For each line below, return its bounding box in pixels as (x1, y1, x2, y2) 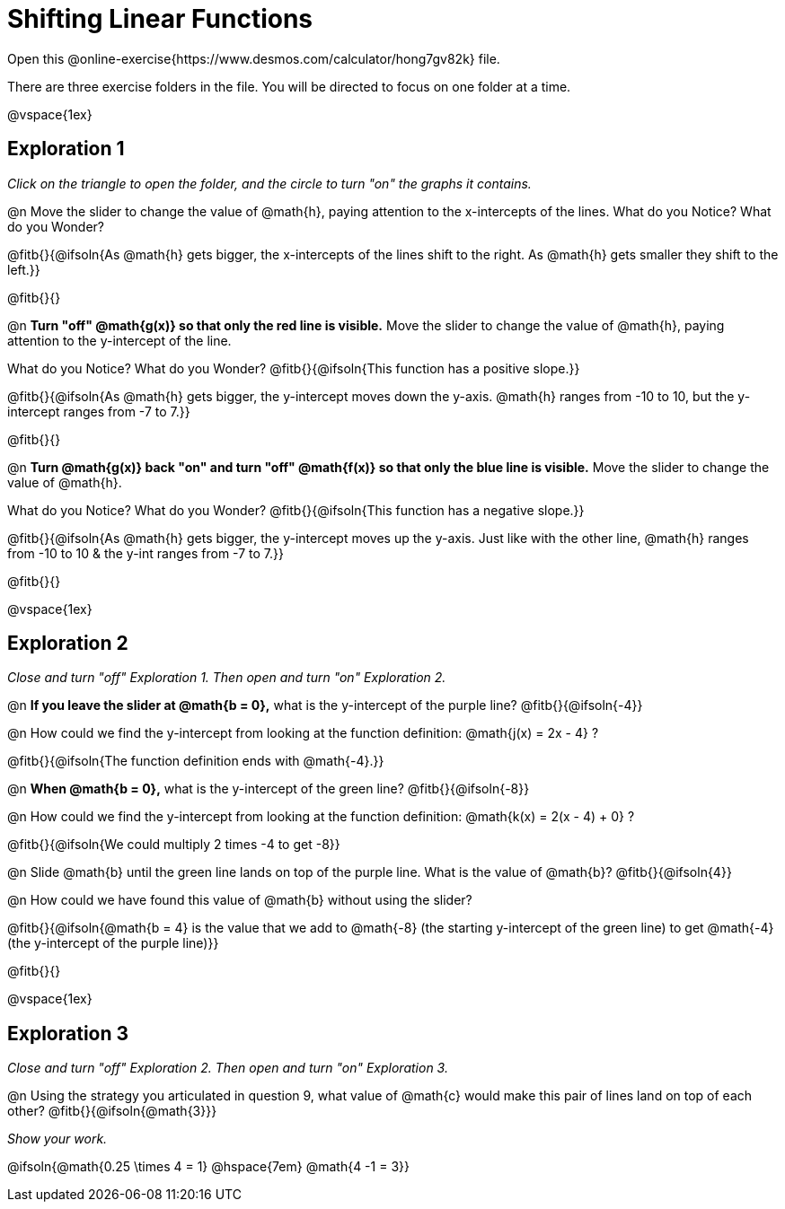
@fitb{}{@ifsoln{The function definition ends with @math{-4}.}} (7, 753, 384, 769)
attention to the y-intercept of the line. (7, 332, 232, 348)
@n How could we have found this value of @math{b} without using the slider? (7, 892, 472, 908)
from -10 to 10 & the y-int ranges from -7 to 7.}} (7, 545, 284, 561)
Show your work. (7, 1131, 108, 1147)
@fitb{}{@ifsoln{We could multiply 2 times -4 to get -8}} (7, 837, 340, 853)
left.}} (7, 261, 40, 277)
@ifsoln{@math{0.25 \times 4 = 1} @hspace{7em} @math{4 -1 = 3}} (7, 1159, 410, 1175)
